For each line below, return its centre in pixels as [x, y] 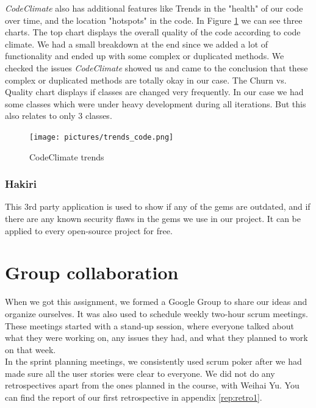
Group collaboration [92, 272]
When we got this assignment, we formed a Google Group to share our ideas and [156, 302]
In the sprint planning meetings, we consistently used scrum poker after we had [153, 361]
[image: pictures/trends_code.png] [102, 137]
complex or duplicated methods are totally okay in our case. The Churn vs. [146, 80]
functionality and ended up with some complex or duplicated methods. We [145, 56]
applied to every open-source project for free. [89, 230]
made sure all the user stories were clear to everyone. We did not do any [140, 373]
